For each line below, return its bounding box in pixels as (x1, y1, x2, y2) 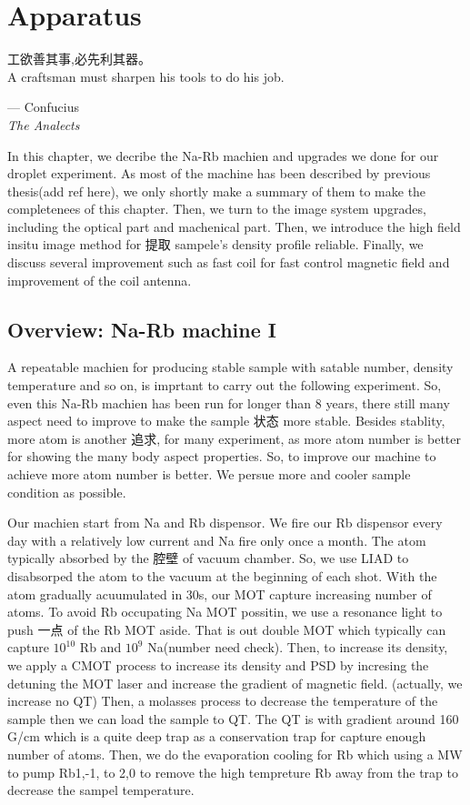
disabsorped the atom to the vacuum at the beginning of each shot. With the (7, 566, 437, 585)
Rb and (79, 638, 122, 657)
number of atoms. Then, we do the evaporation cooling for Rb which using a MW (7, 744, 463, 763)
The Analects (7, 115, 80, 134)
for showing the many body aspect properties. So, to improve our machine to (7, 447, 436, 466)
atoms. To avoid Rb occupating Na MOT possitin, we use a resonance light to (7, 602, 443, 621)
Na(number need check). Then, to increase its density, (147, 638, 448, 657)
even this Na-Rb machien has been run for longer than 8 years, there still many (7, 393, 450, 412)
